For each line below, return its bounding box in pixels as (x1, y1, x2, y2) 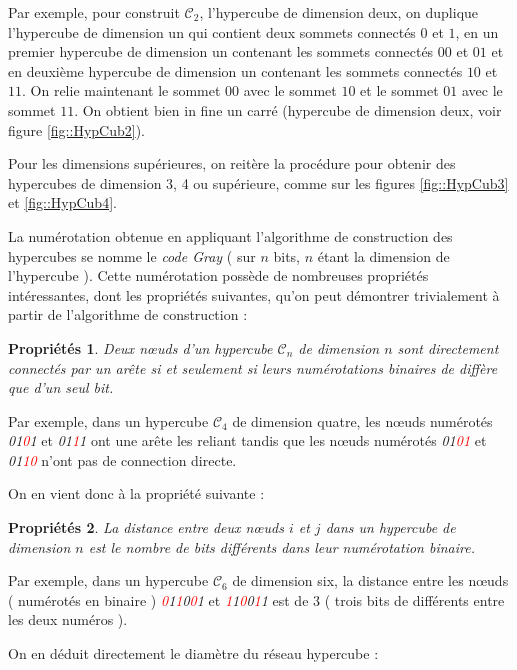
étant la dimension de (317, 245, 450, 266)
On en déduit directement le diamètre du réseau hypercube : (8, 643, 379, 664)
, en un (455, 21, 499, 42)
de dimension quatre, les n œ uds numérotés (232, 410, 493, 431)
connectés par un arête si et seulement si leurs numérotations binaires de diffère (8, 357, 498, 378)
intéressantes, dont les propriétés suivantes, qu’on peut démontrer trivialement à (8, 284, 500, 305)
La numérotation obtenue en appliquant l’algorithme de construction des (8, 225, 453, 246)
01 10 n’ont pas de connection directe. (8, 449, 237, 470)
